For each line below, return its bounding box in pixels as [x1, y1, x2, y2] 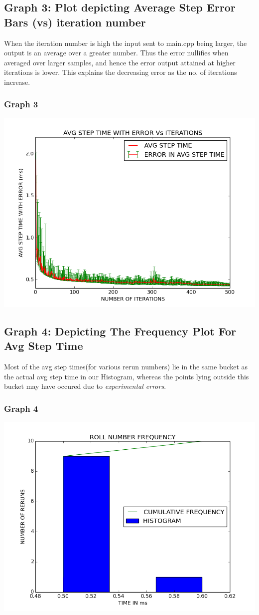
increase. [4, 76, 30, 87]
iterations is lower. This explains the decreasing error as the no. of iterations [4, 67, 237, 77]
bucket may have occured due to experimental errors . [4, 381, 166, 391]
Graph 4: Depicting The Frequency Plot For [4, 323, 237, 338]
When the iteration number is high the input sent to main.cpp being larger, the [4, 37, 247, 48]
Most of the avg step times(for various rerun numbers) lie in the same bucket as [4, 361, 248, 371]
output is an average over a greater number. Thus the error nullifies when [4, 47, 229, 58]
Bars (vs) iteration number [4, 14, 146, 29]
